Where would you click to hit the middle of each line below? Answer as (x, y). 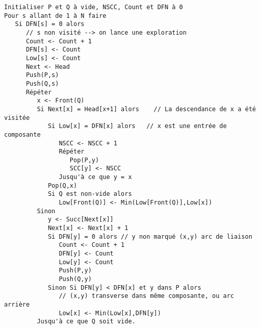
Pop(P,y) (84, 160)
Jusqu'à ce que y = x (95, 177)
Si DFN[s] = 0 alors (50, 24)
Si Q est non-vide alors (90, 194)
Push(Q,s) (42, 83)
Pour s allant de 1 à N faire (55, 16)
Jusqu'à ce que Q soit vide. (86, 322)
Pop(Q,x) (62, 185)
